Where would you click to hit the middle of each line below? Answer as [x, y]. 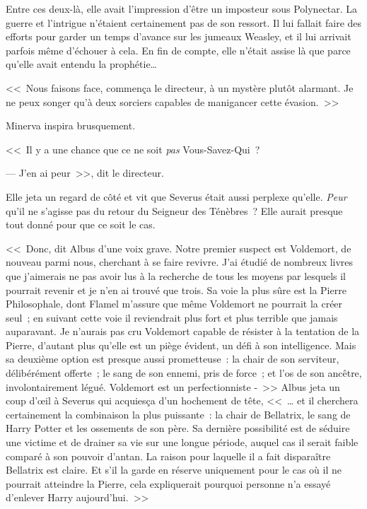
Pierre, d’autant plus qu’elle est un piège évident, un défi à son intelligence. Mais [181, 345]
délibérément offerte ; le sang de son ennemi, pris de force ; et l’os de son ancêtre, [184, 373]
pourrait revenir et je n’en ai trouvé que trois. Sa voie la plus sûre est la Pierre [176, 289]
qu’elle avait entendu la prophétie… [81, 64]
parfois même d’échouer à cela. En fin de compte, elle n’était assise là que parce [178, 50]
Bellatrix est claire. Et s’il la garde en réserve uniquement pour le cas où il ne [174, 470]
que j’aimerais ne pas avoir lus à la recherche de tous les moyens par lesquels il [176, 275]
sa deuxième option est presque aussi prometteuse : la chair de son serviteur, [173, 359]
